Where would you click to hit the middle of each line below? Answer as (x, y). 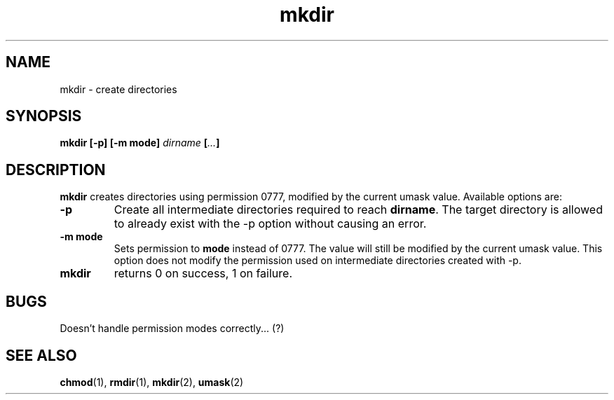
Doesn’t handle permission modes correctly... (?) (172, 329)
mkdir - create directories (118, 89)
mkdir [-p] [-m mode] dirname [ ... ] (140, 143)
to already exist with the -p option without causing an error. (270, 224)
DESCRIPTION (56, 170)
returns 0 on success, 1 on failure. (203, 274)
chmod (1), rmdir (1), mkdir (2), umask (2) (152, 382)
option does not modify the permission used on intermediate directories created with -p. (318, 261)
